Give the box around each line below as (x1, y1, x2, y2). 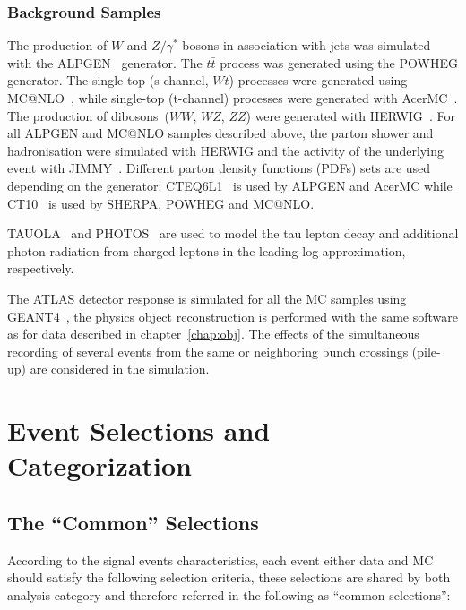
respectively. (7, 259, 74, 278)
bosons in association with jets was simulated (182, 36, 431, 55)
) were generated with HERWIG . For (246, 106, 455, 125)
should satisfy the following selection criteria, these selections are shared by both (7, 568, 451, 587)
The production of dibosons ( (7, 106, 170, 125)
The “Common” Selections (7, 508, 259, 536)
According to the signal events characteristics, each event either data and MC (7, 550, 434, 569)
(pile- (411, 341, 441, 360)
